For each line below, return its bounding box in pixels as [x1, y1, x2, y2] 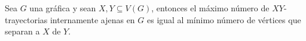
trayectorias [5, 13, 48, 26]
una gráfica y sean [29, 2, 96, 14]
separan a [5, 25, 40, 37]
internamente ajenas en [50, 13, 135, 26]
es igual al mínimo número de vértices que [146, 13, 301, 26]
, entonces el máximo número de [151, 2, 270, 14]
